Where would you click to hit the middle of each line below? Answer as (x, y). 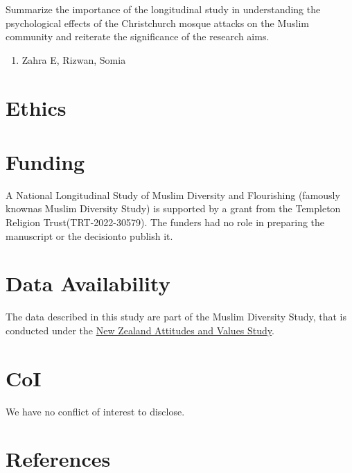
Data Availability (88, 283)
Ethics (36, 107)
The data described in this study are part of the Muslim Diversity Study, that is (176, 317)
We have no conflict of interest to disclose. (95, 411)
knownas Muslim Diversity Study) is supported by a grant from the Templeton (173, 208)
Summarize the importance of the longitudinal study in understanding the (163, 9)
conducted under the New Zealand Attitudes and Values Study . (140, 330)
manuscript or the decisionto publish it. (89, 235)
